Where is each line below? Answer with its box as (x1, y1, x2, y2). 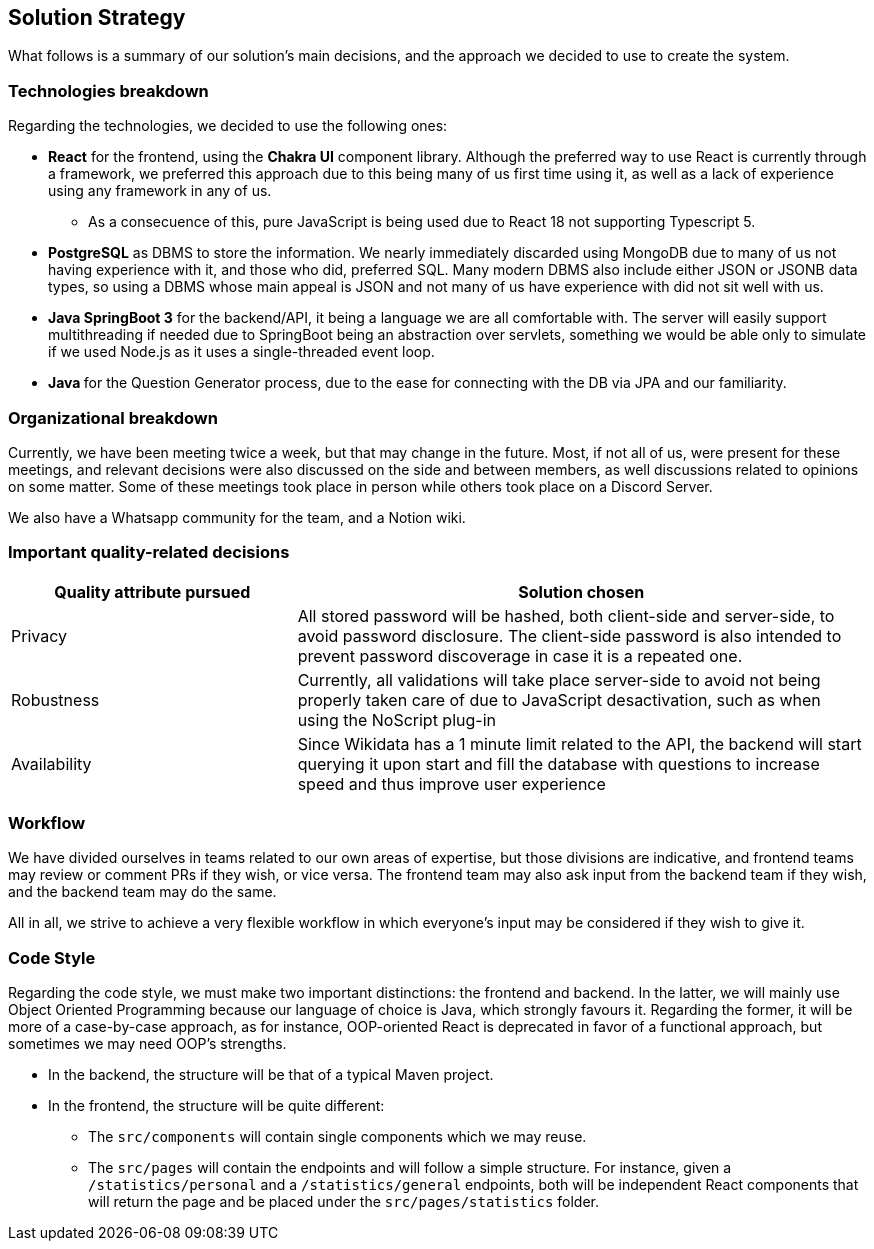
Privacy (11, 625, 67, 646)
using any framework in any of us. (48, 182, 272, 200)
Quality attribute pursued (54, 581, 251, 602)
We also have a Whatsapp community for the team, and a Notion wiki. (8, 508, 466, 526)
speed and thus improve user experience (297, 773, 606, 794)
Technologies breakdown (8, 80, 209, 101)
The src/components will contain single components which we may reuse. (88, 1128, 587, 1146)
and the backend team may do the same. (8, 883, 277, 901)
